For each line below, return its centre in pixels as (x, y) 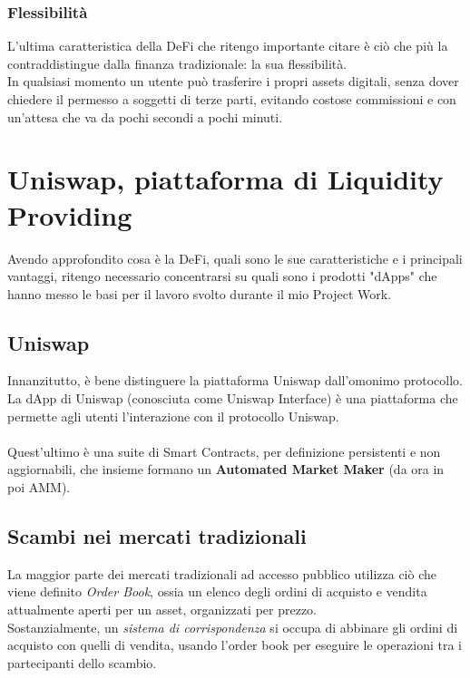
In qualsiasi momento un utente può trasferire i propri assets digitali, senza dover (233, 81)
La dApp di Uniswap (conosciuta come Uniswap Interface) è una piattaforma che (233, 398)
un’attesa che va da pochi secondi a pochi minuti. (145, 116)
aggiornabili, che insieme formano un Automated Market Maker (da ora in (226, 469)
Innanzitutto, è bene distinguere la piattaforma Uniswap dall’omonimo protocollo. (235, 380)
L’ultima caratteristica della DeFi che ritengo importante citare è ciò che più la (228, 46)
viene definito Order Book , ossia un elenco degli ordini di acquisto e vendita (217, 591)
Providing (70, 214)
